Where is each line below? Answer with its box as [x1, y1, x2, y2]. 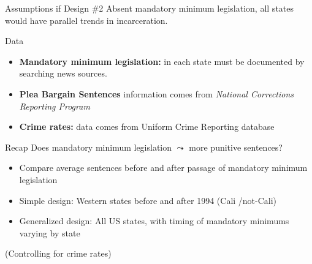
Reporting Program [19, 99, 90, 112]
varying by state [19, 226, 80, 239]
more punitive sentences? [189, 140, 283, 153]
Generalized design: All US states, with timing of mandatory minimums [19, 214, 289, 227]
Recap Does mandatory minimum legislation [5, 140, 172, 153]
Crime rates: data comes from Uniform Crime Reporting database [19, 120, 275, 133]
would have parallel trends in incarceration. [5, 13, 168, 26]
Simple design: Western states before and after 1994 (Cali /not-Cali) [19, 194, 277, 206]
